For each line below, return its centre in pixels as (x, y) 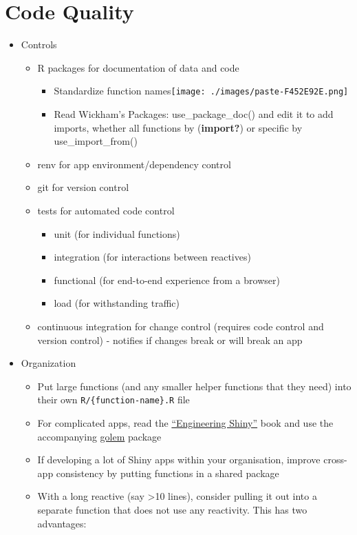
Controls (39, 44)
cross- (335, 460)
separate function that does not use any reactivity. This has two (172, 509)
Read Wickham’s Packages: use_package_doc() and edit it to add (194, 113)
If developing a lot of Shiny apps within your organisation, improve (179, 460)
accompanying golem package (99, 436)
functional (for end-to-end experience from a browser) (167, 280)
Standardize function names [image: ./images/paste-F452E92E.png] (201, 91)
